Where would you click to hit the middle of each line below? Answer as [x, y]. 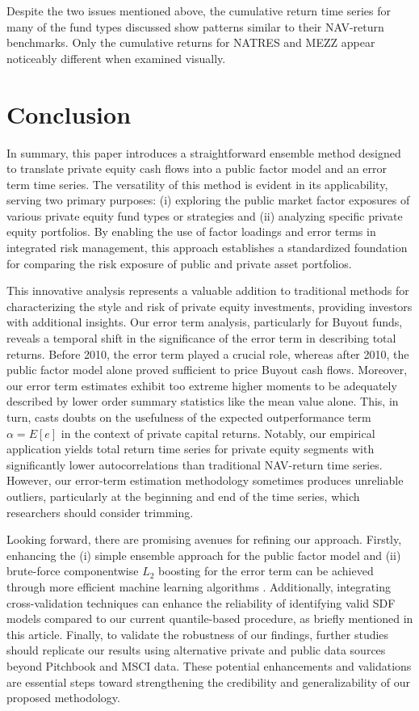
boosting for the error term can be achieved [266, 571]
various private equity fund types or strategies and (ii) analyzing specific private [205, 215]
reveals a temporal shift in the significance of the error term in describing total [201, 338]
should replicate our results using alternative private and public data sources [196, 650]
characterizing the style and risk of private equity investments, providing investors [209, 306]
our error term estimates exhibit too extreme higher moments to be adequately [202, 385]
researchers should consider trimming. [100, 512]
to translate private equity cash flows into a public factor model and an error [197, 168]
